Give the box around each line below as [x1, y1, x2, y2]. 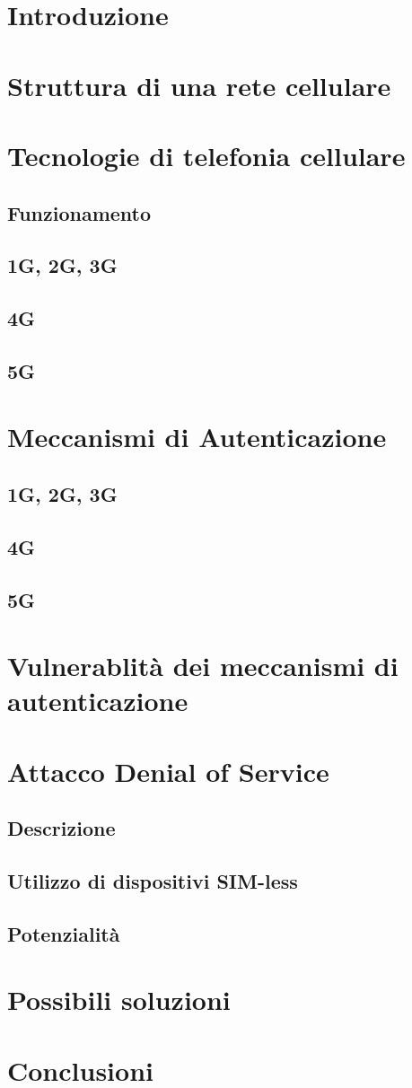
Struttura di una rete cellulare [7, 66, 391, 103]
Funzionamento [7, 198, 152, 226]
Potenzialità [7, 919, 120, 947]
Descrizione [7, 814, 116, 842]
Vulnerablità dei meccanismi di [7, 647, 399, 684]
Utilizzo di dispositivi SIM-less [7, 867, 298, 895]
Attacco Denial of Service [7, 752, 329, 789]
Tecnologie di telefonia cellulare [7, 136, 406, 173]
